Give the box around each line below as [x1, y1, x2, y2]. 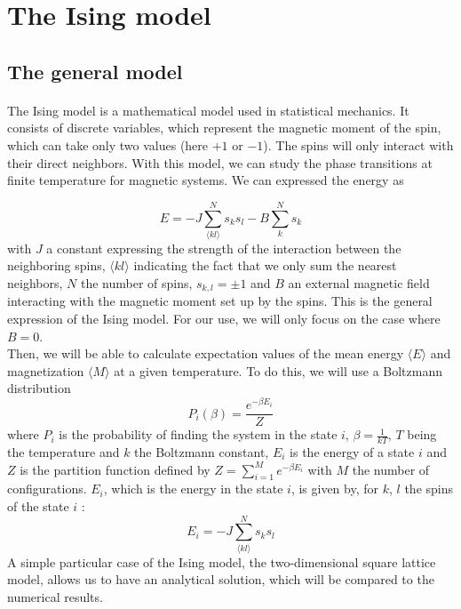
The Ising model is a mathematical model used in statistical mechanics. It [7, 100, 409, 119]
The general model [7, 57, 183, 84]
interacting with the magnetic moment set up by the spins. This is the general [7, 292, 433, 310]
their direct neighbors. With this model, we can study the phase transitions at [7, 153, 433, 172]
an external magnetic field [288, 274, 430, 292]
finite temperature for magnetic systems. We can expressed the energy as [7, 171, 404, 189]
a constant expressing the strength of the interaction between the [46, 238, 401, 257]
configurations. [7, 479, 87, 498]
